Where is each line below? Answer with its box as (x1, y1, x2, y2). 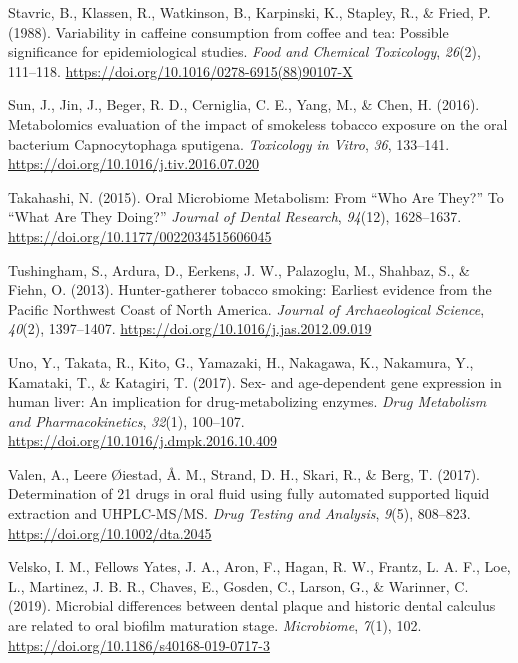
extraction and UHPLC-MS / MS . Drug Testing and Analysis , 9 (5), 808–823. (8, 503, 471, 524)
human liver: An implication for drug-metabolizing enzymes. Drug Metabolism (8, 391, 487, 412)
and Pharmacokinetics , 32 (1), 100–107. (8, 410, 245, 431)
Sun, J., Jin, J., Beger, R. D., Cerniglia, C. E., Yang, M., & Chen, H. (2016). (8, 94, 480, 115)
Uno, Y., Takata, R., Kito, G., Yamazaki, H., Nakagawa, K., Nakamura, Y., (8, 351, 474, 372)
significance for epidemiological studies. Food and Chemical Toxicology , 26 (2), (8, 41, 481, 62)
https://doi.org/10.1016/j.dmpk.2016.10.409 (8, 430, 277, 451)
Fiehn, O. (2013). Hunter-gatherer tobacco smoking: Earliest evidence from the (8, 279, 492, 300)
